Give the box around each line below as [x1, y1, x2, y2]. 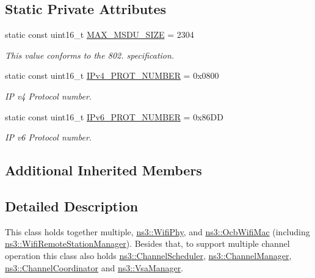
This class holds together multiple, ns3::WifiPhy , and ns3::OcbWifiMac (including [5, 225, 310, 238]
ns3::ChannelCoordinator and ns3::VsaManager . [5, 261, 184, 274]
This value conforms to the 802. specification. [5, 48, 175, 61]
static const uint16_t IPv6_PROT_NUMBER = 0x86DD [5, 110, 223, 123]
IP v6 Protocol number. [5, 131, 92, 144]
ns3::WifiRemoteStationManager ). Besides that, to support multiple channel [5, 237, 290, 250]
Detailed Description [5, 196, 139, 215]
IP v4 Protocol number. [5, 89, 92, 102]
